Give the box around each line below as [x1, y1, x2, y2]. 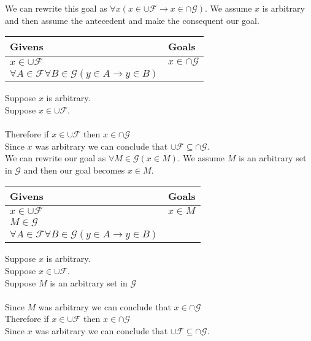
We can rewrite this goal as [5, 2, 107, 14]
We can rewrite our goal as [5, 151, 106, 164]
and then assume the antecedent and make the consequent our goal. [5, 13, 259, 26]
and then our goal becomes [23, 163, 125, 176]
